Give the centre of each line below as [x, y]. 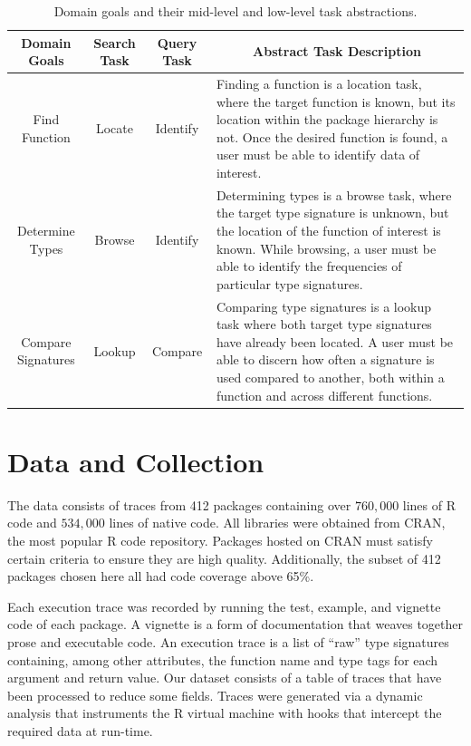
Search [115, 42]
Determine [46, 231]
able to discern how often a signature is [325, 359]
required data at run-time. [80, 730]
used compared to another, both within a [330, 378]
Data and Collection [136, 461]
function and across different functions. [324, 395]
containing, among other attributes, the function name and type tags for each [223, 659]
